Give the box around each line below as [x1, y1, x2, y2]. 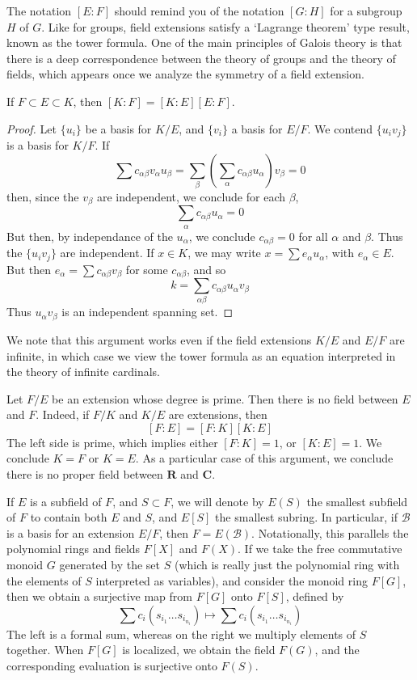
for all [298, 227, 328, 244]
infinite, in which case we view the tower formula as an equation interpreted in [6, 347, 396, 364]
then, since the [6, 188, 79, 205]
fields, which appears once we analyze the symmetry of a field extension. [6, 65, 364, 82]
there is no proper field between [6, 466, 163, 483]
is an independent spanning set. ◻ [61, 303, 234, 320]
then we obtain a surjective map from [6, 588, 192, 605]
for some [125, 260, 168, 277]
